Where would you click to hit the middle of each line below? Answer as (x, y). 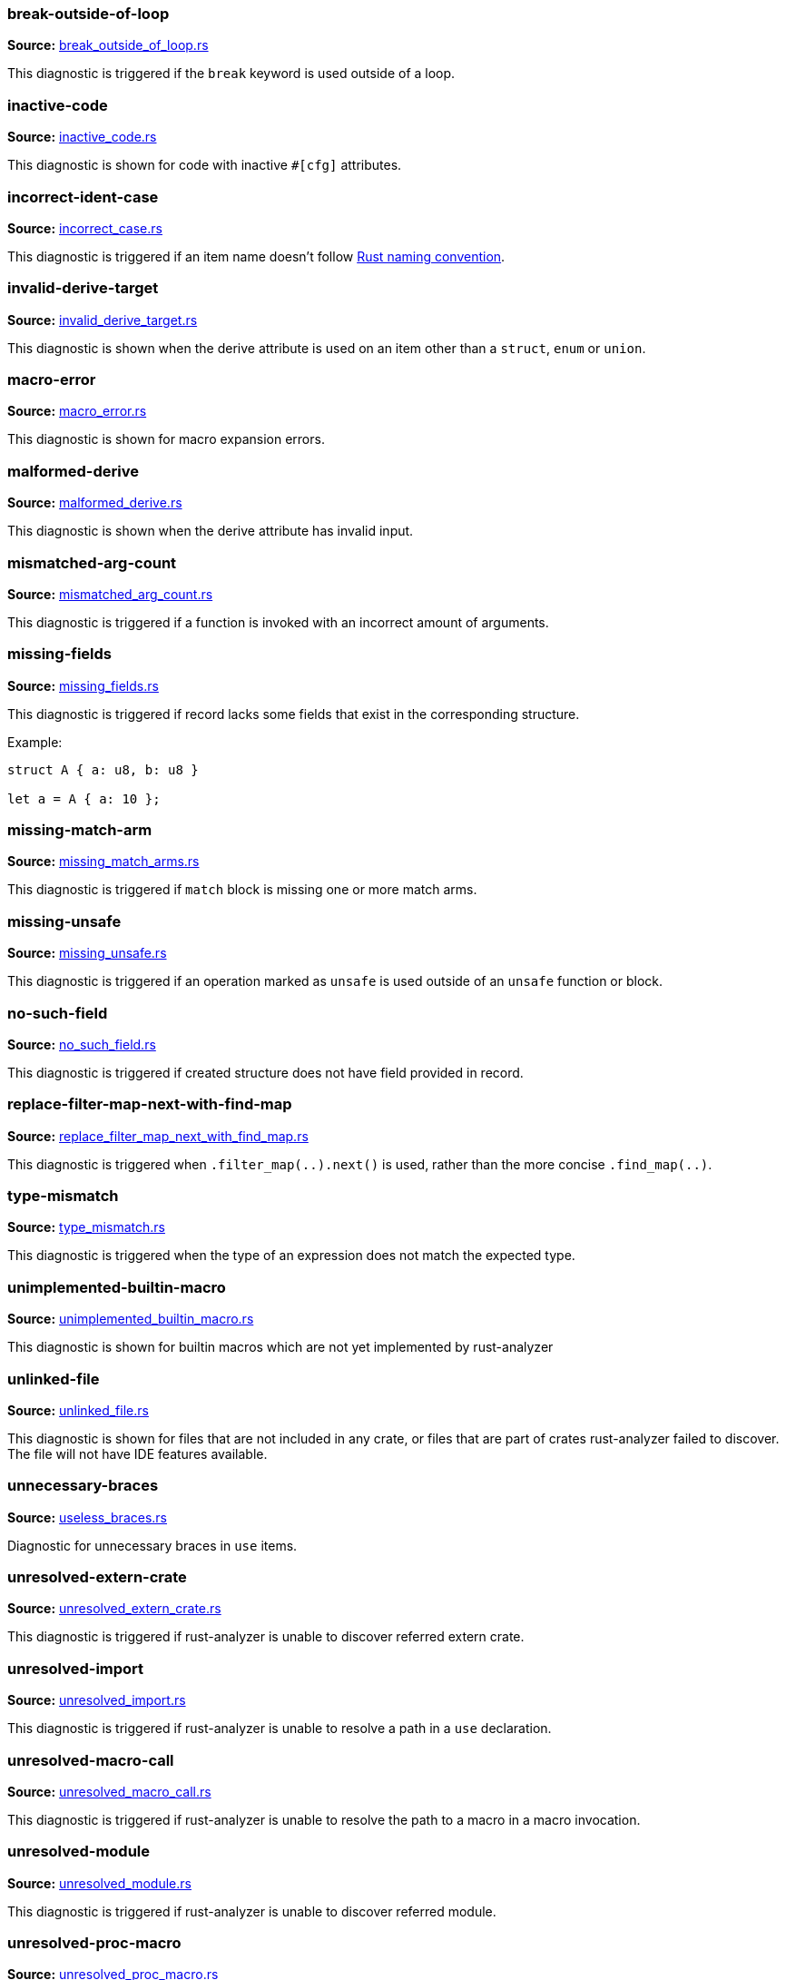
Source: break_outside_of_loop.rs (108, 45)
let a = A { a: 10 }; (84, 798)
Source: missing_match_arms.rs (103, 862)
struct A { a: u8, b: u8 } (103, 769)
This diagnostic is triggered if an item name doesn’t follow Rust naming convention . (256, 256)
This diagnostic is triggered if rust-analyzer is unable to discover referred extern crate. (266, 1637)
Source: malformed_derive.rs (95, 503)
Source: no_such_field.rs (82, 1044)
